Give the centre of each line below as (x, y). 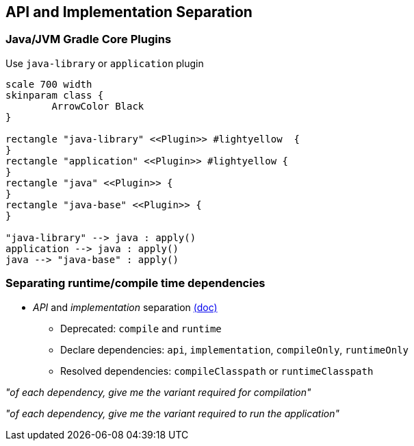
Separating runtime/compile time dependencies (135, 283)
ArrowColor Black (98, 106)
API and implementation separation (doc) (125, 307)
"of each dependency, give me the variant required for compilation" (158, 392)
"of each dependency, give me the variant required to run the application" (173, 413)
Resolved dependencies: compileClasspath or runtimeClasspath (217, 371)
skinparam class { (55, 95)
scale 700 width (49, 84)
